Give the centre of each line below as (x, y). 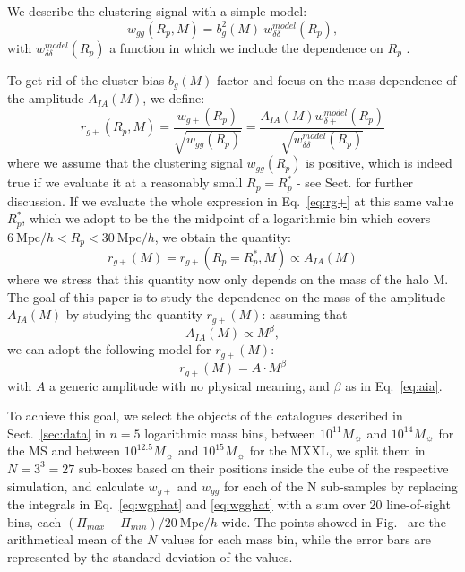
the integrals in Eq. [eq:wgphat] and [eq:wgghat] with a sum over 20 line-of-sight (229, 503)
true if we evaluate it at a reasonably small (125, 182)
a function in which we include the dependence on (246, 47)
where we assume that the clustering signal (125, 163)
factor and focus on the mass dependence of (337, 79)
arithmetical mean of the (75, 539)
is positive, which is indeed (379, 163)
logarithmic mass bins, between (230, 433)
